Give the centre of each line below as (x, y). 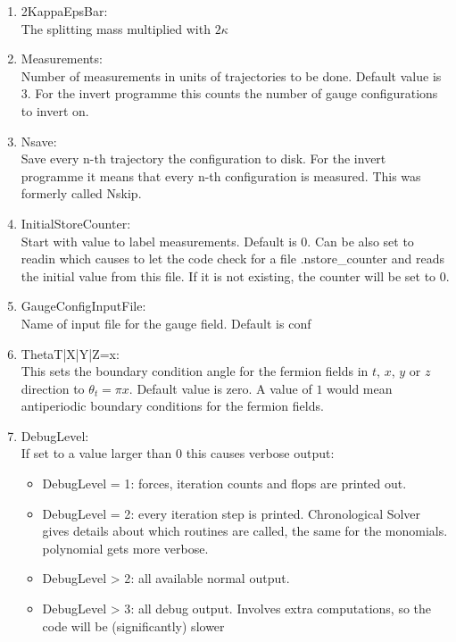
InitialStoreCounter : (76, 223)
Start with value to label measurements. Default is (159, 241)
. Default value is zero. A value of (220, 388)
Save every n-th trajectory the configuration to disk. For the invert (203, 158)
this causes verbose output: (260, 453)
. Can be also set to (361, 241)
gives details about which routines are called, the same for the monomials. (245, 531)
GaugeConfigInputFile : (83, 306)
